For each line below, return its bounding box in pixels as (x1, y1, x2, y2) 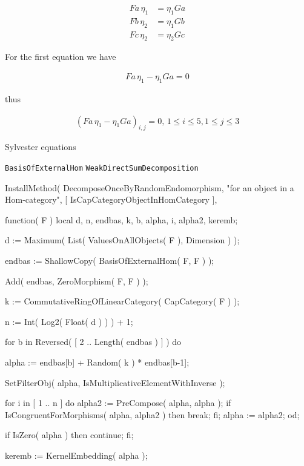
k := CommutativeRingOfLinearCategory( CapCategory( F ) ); (5, 295, 240, 307)
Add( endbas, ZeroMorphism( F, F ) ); (5, 274, 148, 287)
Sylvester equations (5, 140, 76, 153)
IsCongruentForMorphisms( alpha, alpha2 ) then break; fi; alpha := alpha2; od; (5, 408, 300, 421)
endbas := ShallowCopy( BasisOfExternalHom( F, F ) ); (5, 254, 214, 266)
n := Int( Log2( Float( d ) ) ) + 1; (5, 315, 133, 327)
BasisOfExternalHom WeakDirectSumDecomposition (5, 163, 199, 172)
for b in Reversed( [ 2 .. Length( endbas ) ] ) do (5, 335, 182, 348)
